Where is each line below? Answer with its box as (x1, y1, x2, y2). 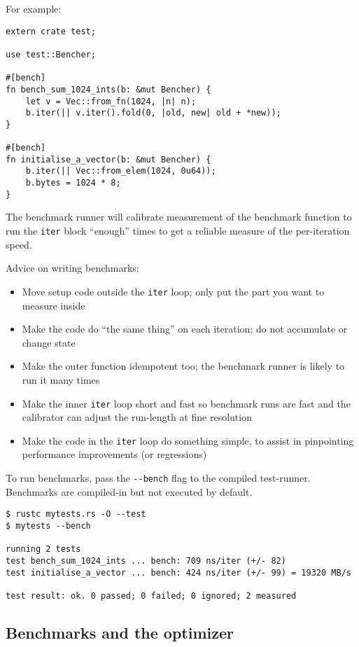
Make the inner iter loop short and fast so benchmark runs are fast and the (22, 396, 351, 410)
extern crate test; (6, 26, 96, 36)
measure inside (22, 298, 85, 312)
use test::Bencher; (6, 49, 96, 60)
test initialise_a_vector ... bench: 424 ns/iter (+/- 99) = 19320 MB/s (6, 567, 351, 578)
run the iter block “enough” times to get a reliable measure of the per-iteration (6, 223, 350, 238)
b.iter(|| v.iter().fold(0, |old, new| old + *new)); (25, 108, 281, 118)
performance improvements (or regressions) (22, 447, 207, 461)
